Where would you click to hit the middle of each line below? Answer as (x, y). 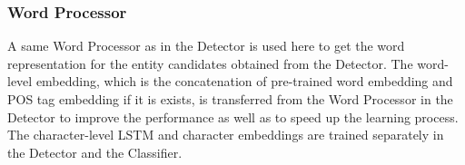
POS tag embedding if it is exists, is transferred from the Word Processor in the (230, 99)
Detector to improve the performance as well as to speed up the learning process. (233, 116)
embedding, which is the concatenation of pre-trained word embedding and (244, 81)
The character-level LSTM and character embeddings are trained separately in (226, 135)
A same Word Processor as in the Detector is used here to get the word (206, 46)
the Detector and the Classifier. (95, 152)
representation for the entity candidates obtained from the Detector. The (210, 63)
